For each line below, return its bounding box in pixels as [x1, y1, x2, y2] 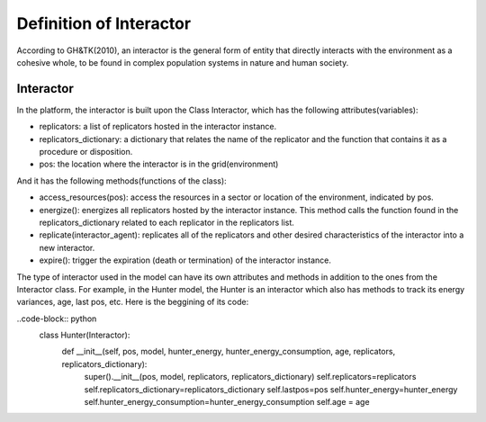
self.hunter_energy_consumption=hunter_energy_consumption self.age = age [84, 397, 370, 408]
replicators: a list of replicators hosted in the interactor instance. [39, 121, 277, 132]
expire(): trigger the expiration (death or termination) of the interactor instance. [39, 255, 332, 265]
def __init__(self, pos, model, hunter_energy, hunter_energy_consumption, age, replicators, [61, 346, 396, 357]
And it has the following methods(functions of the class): [16, 175, 227, 186]
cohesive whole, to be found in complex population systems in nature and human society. [16, 57, 349, 67]
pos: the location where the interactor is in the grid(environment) [39, 158, 279, 170]
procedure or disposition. [39, 147, 133, 157]
